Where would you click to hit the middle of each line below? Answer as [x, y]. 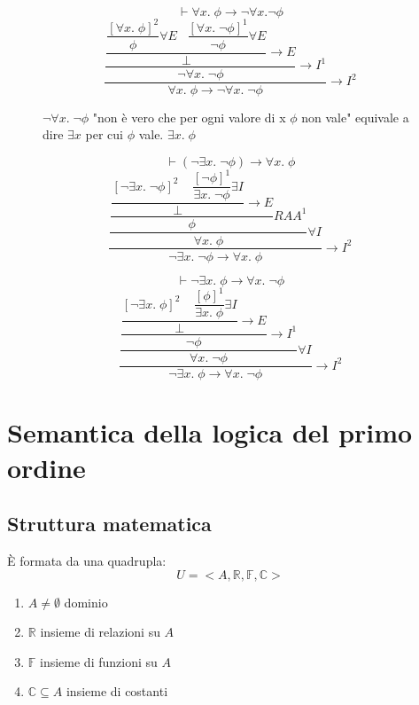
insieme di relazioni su [100, 632]
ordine [47, 467]
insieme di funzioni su [99, 661]
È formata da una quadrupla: [87, 560]
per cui [104, 134]
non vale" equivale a [355, 117]
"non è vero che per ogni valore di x [189, 117]
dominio [86, 602]
